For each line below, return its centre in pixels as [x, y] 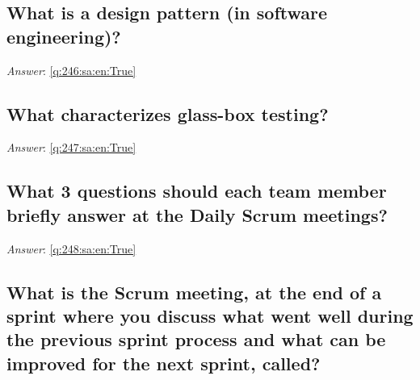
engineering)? [64, 36]
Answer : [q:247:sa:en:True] [71, 147]
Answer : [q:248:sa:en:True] [71, 248]
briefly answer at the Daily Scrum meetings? [197, 214]
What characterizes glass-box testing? [168, 113]
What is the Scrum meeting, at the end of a [194, 292]
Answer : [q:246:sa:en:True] [71, 70]
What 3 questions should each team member [197, 191]
